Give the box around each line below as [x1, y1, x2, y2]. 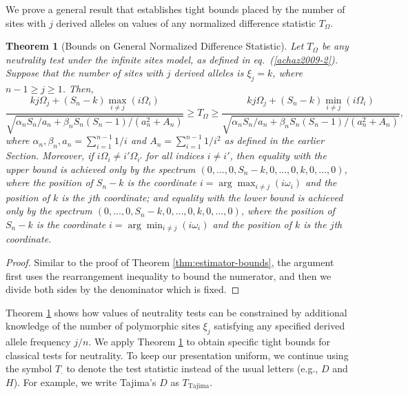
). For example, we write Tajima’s [13, 375, 156, 389]
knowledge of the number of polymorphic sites [6, 318, 201, 333]
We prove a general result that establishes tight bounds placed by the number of [6, 2, 345, 16]
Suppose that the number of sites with [6, 65, 163, 80]
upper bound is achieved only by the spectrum [6, 161, 196, 176]
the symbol [6, 361, 52, 376]
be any [321, 39, 349, 53]
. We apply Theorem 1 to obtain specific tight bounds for [88, 334, 331, 349]
